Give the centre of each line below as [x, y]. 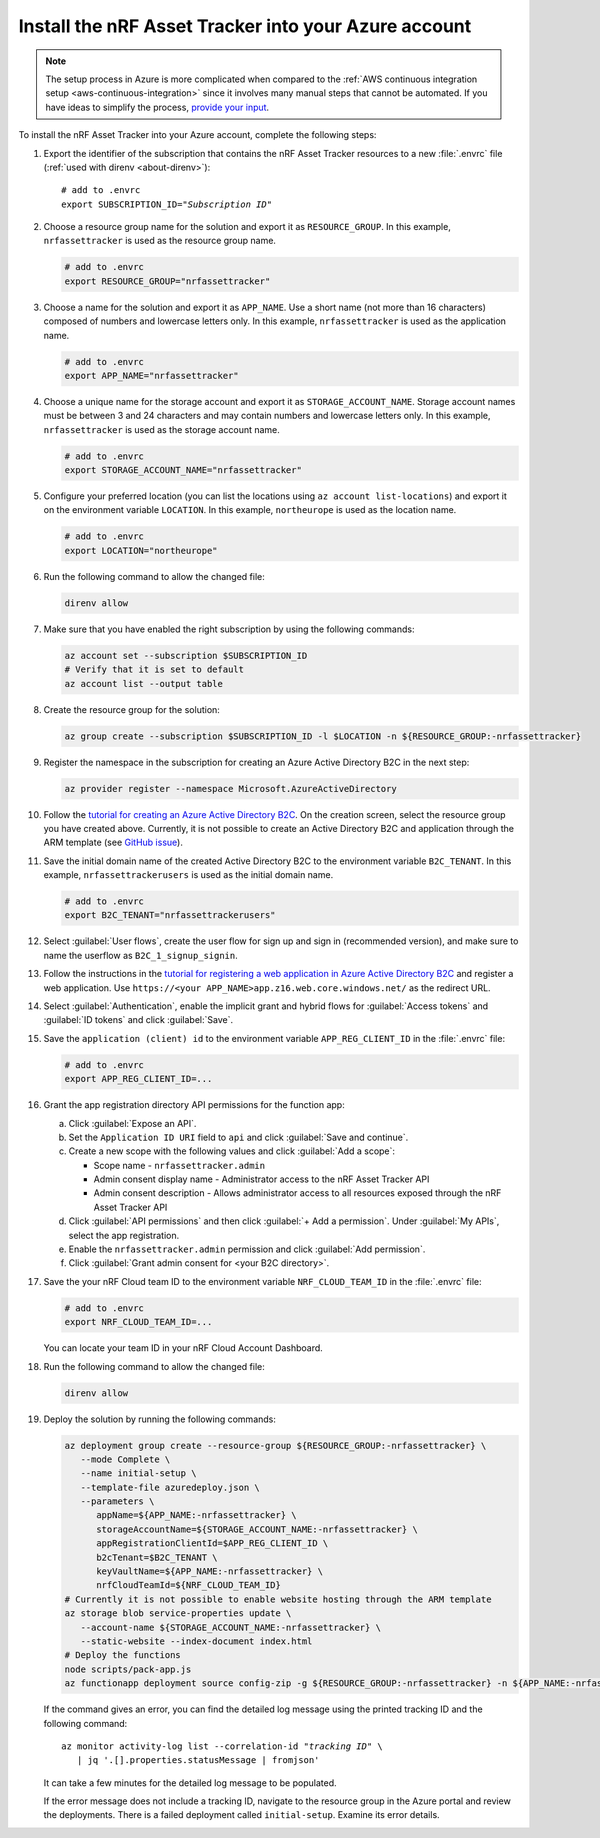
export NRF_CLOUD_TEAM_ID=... [138, 1322]
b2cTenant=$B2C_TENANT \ [157, 1557]
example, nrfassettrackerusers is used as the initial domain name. [188, 875]
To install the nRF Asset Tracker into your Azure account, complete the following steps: [197, 135]
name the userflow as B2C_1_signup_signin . [141, 955]
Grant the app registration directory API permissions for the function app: [194, 1105]
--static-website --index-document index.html [196, 1641]
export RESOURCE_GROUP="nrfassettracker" [167, 281]
